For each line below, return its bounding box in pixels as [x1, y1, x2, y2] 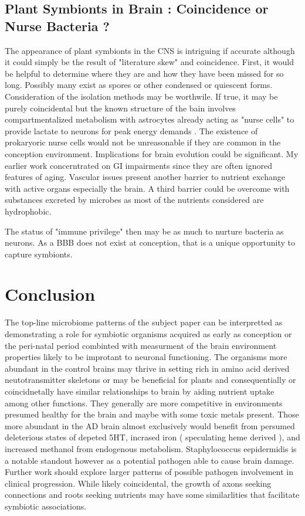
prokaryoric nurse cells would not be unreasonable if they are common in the [5, 136, 281, 148]
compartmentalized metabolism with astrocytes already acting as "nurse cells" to [5, 113, 294, 125]
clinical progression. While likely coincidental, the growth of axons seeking [5, 477, 272, 489]
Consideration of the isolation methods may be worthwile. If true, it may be [5, 90, 278, 102]
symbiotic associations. [5, 500, 87, 512]
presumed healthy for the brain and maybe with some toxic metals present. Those [5, 408, 299, 420]
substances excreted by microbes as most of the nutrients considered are [5, 193, 264, 206]
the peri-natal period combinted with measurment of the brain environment [5, 339, 277, 351]
